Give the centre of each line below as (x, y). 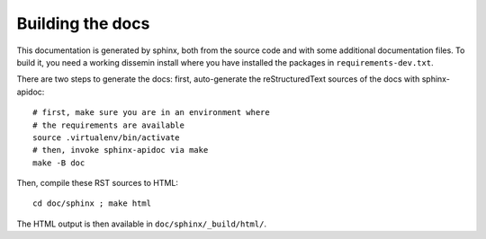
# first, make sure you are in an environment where (151, 113)
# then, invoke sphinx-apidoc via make (121, 150)
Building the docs (83, 23)
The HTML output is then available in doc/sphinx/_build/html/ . (142, 224)
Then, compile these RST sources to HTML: (98, 183)
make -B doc (59, 163)
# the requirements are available (108, 125)
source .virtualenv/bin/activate (106, 137)
